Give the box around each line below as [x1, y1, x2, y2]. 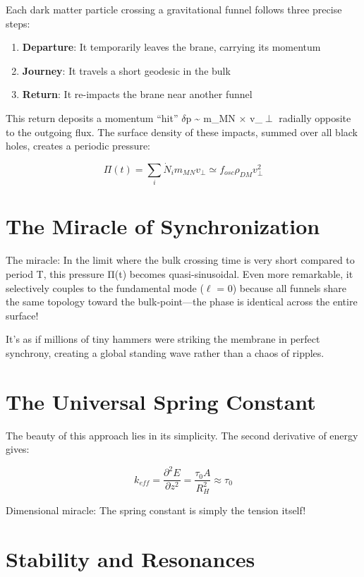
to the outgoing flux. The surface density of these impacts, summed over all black [6, 124, 358, 139]
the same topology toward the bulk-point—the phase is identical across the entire [6, 294, 358, 309]
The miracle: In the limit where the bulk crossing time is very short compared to [6, 253, 355, 267]
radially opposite [279, 110, 351, 125]
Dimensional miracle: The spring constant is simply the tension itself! [6, 503, 306, 518]
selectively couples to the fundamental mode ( [6, 280, 204, 295]
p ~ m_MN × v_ [186, 110, 262, 125]
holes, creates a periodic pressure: [6, 138, 151, 153]
